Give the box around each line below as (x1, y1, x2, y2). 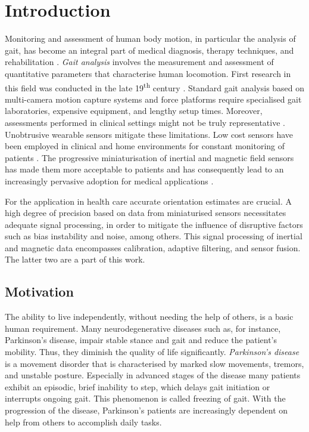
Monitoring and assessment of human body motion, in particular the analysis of (5, 32, 296, 45)
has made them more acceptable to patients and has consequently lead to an (5, 163, 284, 175)
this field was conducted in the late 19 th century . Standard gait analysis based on (5, 79, 305, 94)
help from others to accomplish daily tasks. (5, 415, 162, 428)
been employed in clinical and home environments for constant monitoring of (5, 140, 285, 152)
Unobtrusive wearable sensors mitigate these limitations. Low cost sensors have (5, 128, 294, 140)
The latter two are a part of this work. (5, 253, 145, 266)
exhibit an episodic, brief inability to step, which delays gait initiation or (5, 380, 270, 393)
